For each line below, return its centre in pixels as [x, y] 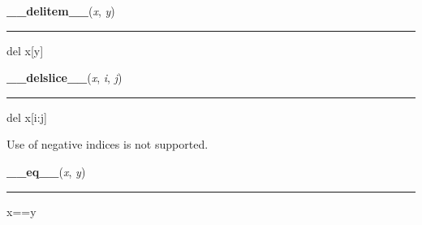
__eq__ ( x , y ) [46, 171]
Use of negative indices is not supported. [108, 144]
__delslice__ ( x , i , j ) [65, 78]
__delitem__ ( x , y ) [61, 11]
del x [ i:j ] [27, 117]
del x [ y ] [25, 50]
